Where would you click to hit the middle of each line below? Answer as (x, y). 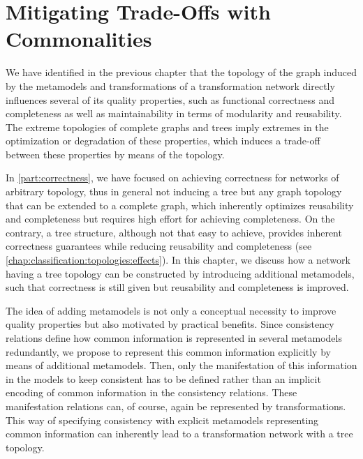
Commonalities (79, 39)
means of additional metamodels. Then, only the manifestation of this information (181, 365)
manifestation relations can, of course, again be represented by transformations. (176, 406)
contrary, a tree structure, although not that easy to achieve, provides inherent (174, 232)
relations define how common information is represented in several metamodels (174, 338)
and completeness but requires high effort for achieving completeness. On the (170, 219)
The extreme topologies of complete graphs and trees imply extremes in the (167, 127)
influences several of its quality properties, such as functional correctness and (170, 99)
